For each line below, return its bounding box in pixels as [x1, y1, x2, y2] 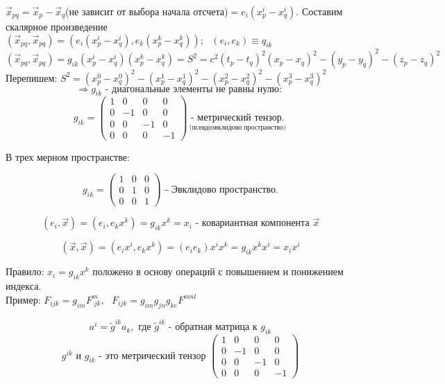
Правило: [6, 264, 44, 279]
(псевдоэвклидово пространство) [189, 123, 286, 131]
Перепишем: [6, 70, 58, 85]
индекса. [6, 279, 42, 293]
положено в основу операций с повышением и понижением [92, 264, 344, 279]
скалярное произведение [6, 19, 108, 33]
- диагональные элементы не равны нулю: [105, 84, 282, 94]
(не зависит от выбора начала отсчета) [65, 4, 228, 18]
